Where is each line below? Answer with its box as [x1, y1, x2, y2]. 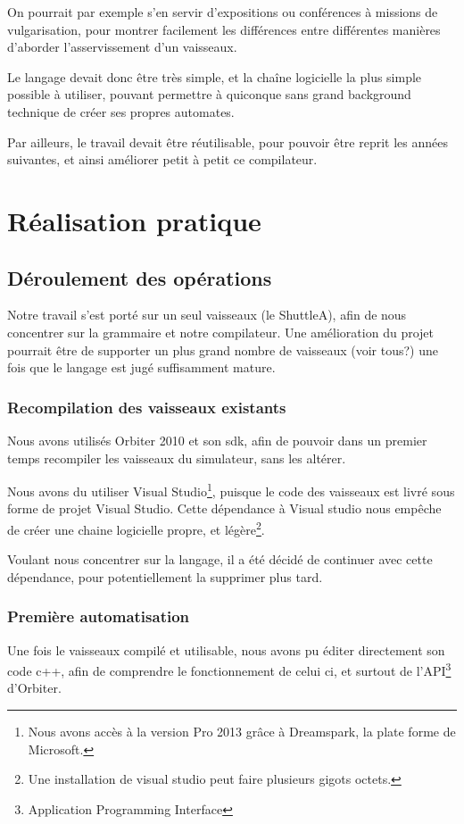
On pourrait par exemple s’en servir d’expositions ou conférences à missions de [7, 3, 438, 21]
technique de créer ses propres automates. [7, 102, 235, 121]
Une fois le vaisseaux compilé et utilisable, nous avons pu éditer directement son [7, 640, 445, 659]
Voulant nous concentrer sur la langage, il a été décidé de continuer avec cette [7, 550, 433, 569]
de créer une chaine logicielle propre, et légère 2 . [7, 517, 265, 538]
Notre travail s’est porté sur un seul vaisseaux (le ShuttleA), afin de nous [7, 305, 407, 324]
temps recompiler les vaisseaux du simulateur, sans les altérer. [7, 448, 346, 467]
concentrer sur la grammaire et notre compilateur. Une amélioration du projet [7, 322, 434, 341]
